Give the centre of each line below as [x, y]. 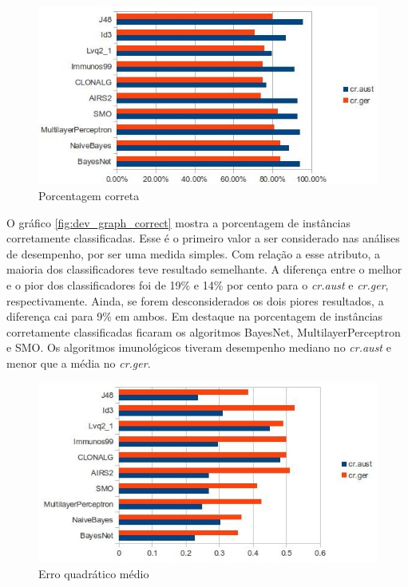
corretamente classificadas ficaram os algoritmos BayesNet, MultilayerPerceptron [204, 331]
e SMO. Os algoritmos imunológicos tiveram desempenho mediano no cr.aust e [199, 347]
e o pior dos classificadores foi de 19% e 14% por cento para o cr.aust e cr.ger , [198, 285]
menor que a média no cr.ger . [79, 363]
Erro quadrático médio [94, 573]
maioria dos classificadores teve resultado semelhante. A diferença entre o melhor [204, 269]
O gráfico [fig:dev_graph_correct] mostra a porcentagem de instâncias [178, 222]
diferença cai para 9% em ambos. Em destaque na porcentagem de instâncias [195, 316]
